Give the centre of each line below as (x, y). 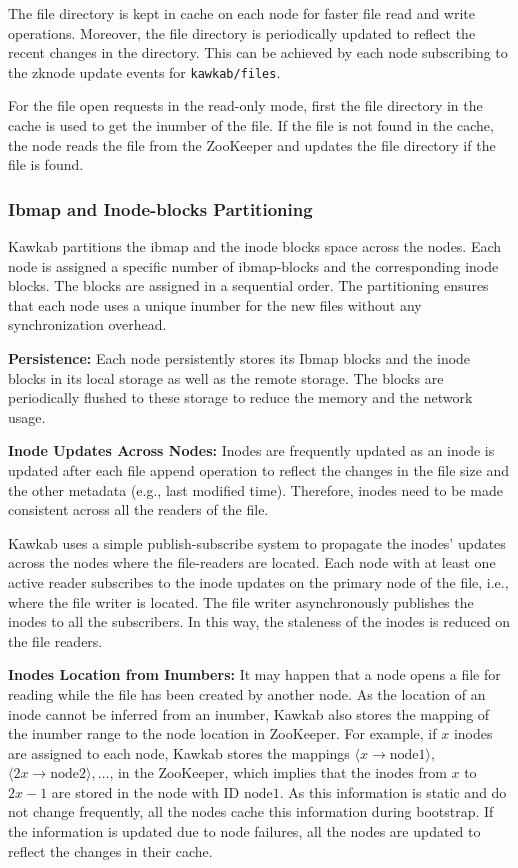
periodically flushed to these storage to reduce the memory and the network (240, 397)
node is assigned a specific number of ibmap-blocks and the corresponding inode (253, 265)
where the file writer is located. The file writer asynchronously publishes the (241, 601)
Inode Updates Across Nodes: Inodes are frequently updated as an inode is (251, 450)
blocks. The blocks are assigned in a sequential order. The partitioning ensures (248, 285)
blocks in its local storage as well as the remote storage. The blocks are (226, 377)
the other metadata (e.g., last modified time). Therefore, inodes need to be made (255, 489)
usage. (27, 416)
